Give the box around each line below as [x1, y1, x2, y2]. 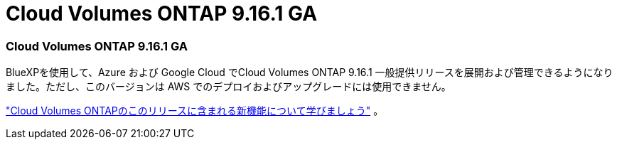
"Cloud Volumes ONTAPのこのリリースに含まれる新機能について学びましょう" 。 [6, 104, 384, 117]
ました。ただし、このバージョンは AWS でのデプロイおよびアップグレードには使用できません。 [6, 80, 451, 93]
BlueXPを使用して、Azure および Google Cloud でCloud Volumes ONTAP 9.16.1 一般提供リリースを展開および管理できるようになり [6, 66, 613, 79]
